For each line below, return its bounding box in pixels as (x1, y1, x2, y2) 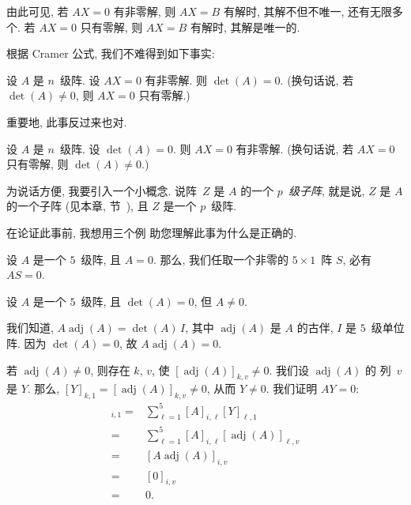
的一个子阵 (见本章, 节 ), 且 (6, 198, 149, 214)
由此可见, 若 (6, 3, 69, 19)
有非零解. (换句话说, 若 (236, 140, 354, 156)
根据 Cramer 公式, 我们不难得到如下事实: (6, 45, 215, 62)
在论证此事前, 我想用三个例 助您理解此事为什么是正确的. (6, 224, 297, 240)
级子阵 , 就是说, (288, 182, 365, 198)
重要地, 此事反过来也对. (6, 113, 127, 130)
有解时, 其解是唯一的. (190, 18, 300, 35)
